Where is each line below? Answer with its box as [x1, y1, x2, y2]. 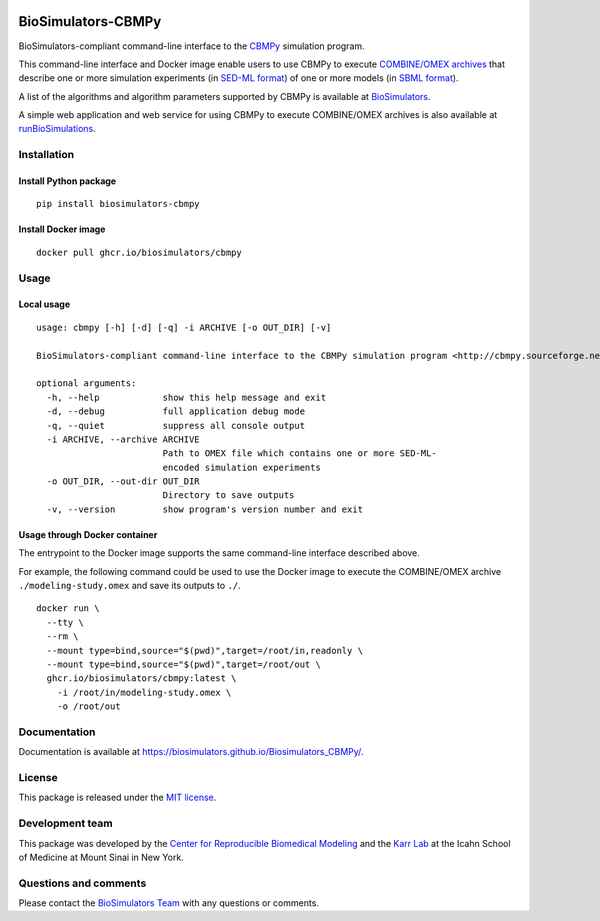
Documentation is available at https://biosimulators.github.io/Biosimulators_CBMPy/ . [18, 746, 364, 758]
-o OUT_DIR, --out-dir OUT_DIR [46, 476, 200, 487]
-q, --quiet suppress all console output [46, 420, 305, 431]
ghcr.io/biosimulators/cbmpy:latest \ [46, 673, 237, 684]
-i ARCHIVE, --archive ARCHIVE [46, 433, 200, 445]
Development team [18, 816, 114, 830]
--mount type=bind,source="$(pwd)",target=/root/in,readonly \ [46, 645, 364, 656]
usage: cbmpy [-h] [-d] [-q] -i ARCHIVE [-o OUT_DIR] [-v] [36, 321, 332, 333]
